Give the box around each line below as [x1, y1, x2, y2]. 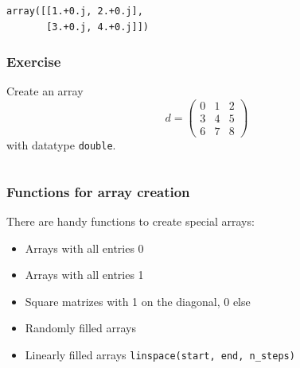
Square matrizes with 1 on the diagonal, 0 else [25, 292, 251, 309]
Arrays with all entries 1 [25, 266, 144, 283]
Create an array [6, 83, 84, 99]
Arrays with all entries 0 [25, 239, 144, 256]
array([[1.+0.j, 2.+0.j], [6, 6, 143, 17]
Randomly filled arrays [25, 320, 136, 336]
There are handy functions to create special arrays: [6, 213, 255, 230]
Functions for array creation [6, 181, 190, 201]
